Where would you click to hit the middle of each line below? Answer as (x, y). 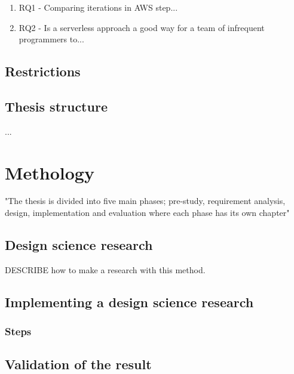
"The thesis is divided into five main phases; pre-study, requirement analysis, (145, 201)
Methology (50, 172)
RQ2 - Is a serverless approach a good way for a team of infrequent (142, 27)
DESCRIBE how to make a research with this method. (105, 269)
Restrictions (43, 71)
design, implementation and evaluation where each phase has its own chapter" (147, 213)
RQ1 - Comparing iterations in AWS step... (98, 7)
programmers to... (51, 39)
